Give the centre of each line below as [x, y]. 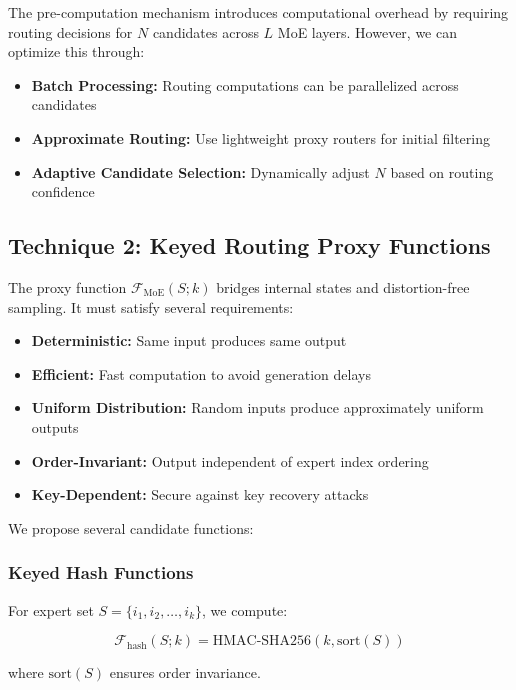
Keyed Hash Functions [101, 572]
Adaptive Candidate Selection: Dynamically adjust [200, 171]
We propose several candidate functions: [131, 527]
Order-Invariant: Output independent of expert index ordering [230, 460]
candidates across [205, 31]
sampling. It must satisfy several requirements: [151, 306]
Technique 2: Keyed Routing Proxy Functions [249, 245]
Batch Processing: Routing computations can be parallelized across [245, 84]
